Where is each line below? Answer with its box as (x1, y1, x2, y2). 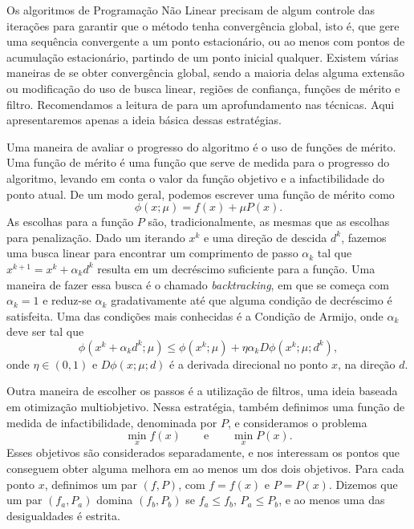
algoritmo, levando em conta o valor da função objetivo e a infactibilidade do (6, 169, 385, 186)
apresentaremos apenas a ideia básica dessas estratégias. (6, 111, 282, 128)
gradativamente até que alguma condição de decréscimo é (111, 292, 392, 309)
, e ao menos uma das (278, 491, 385, 508)
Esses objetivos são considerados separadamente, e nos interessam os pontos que (6, 444, 400, 461)
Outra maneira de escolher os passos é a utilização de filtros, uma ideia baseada (6, 382, 398, 399)
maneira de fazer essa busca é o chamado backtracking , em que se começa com (6, 276, 390, 293)
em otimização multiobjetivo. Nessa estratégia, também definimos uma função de (6, 398, 405, 415)
